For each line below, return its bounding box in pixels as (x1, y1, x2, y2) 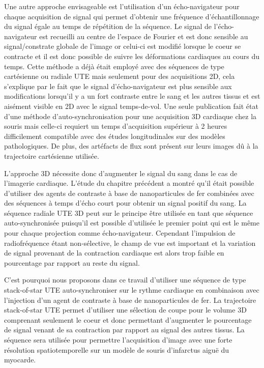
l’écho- (214, 21, 234, 32)
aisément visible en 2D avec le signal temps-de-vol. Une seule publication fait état (4, 100, 258, 111)
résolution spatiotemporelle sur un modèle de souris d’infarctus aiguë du (4, 344, 229, 355)
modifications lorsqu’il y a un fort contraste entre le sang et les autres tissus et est (4, 91, 260, 101)
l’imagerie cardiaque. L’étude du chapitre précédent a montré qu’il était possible (4, 178, 254, 188)
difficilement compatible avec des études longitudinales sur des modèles (4, 130, 225, 141)
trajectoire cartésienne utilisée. (4, 150, 99, 161)
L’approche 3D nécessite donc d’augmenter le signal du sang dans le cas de (4, 167, 238, 178)
